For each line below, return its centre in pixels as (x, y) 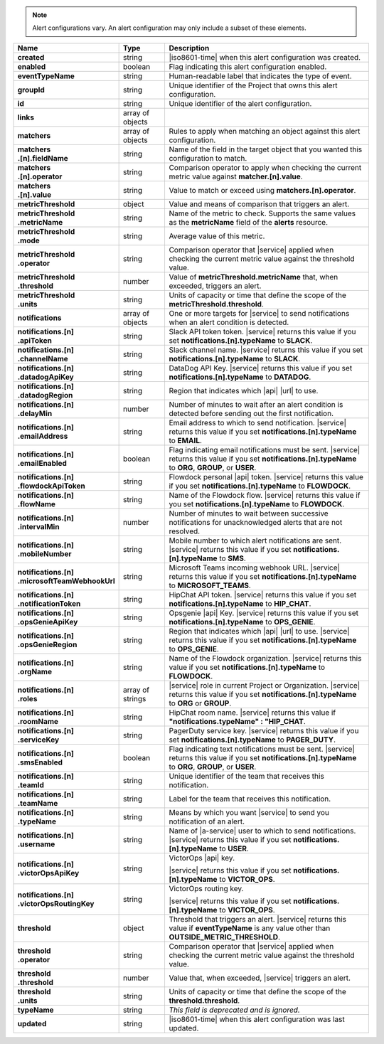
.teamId (31, 784)
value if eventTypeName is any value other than (250, 928)
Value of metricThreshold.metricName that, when (254, 277)
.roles (27, 698)
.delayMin (35, 413)
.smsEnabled (40, 762)
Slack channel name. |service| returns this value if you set (266, 350)
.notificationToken (49, 603)
